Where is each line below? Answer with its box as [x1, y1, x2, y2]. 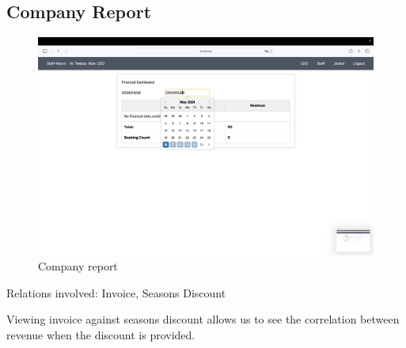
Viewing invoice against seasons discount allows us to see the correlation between [6, 311, 400, 327]
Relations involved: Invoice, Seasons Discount [6, 284, 226, 301]
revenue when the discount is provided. [6, 326, 195, 342]
